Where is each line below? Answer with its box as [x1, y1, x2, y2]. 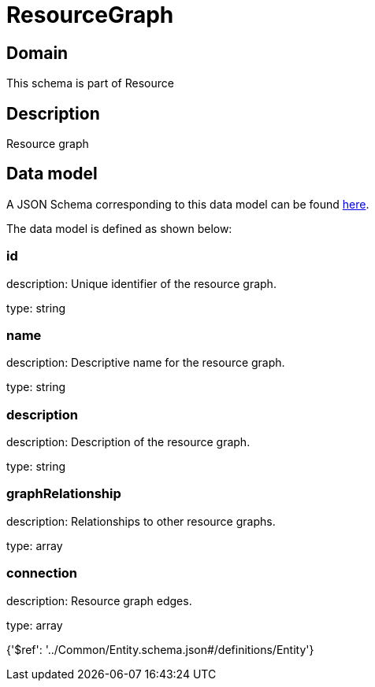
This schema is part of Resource [6, 76, 174, 90]
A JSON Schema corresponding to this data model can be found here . [6, 197, 369, 211]
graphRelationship [6, 486, 121, 502]
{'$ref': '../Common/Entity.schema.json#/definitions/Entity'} [6, 642, 314, 656]
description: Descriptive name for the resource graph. [6, 356, 285, 370]
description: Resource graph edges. [6, 593, 192, 608]
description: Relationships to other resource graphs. [6, 514, 276, 528]
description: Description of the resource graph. [6, 435, 251, 449]
